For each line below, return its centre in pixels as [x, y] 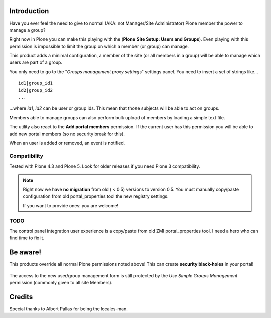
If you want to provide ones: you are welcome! [71, 205]
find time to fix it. [27, 238]
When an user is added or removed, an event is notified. [67, 143]
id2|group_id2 [35, 90]
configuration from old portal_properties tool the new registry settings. [96, 196]
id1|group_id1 [35, 83]
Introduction [29, 11]
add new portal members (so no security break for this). [67, 134]
